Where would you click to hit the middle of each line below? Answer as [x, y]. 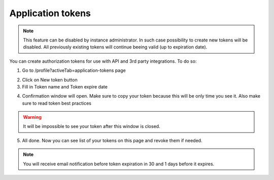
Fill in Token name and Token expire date [65, 86]
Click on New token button [50, 80]
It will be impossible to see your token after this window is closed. [92, 126]
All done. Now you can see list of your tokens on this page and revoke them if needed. [112, 140]
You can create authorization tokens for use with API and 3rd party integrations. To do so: [103, 61]
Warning [32, 117]
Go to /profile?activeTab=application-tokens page [74, 70]
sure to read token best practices [57, 103]
